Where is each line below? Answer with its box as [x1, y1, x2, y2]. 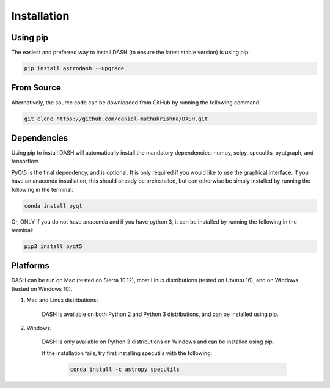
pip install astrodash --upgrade [24, 65, 125, 72]
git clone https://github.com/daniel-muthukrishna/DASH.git [24, 115, 208, 122]
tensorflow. [11, 158, 40, 165]
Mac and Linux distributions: [26, 296, 98, 304]
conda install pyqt [24, 202, 82, 209]
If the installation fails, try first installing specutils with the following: [42, 349, 213, 357]
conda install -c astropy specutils [70, 365, 180, 373]
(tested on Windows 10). [11, 285, 73, 293]
